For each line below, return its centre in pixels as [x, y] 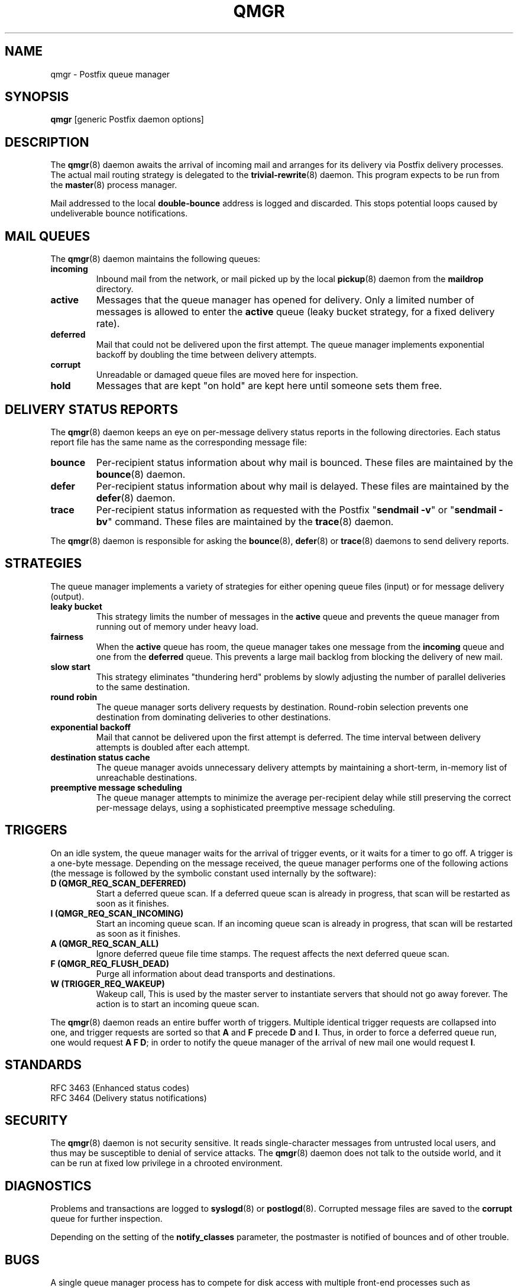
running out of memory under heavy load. [177, 626]
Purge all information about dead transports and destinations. [216, 973]
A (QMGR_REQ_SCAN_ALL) [105, 943]
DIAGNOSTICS [48, 1186]
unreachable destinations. [147, 777]
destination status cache [100, 757]
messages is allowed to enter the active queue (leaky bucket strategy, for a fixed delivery [295, 312]
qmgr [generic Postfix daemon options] [127, 119]
